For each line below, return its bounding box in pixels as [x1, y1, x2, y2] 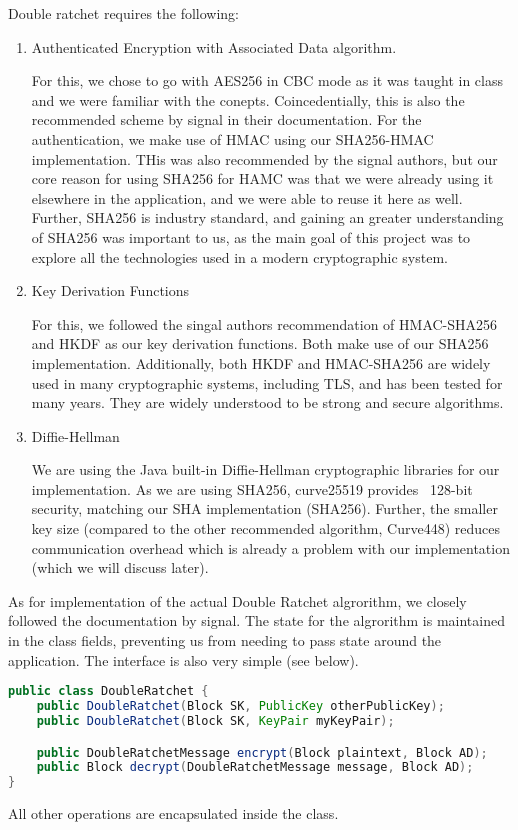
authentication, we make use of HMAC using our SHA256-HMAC [31, 128, 434, 149]
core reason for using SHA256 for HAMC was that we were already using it [31, 168, 494, 189]
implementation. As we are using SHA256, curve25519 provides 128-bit [31, 478, 473, 499]
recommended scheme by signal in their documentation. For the [31, 109, 422, 130]
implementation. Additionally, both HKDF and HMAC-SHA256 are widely [31, 352, 491, 373]
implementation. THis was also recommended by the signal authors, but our [31, 148, 498, 169]
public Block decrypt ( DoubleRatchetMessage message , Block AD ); [36, 760, 474, 775]
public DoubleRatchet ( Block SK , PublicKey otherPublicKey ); [36, 699, 445, 714]
